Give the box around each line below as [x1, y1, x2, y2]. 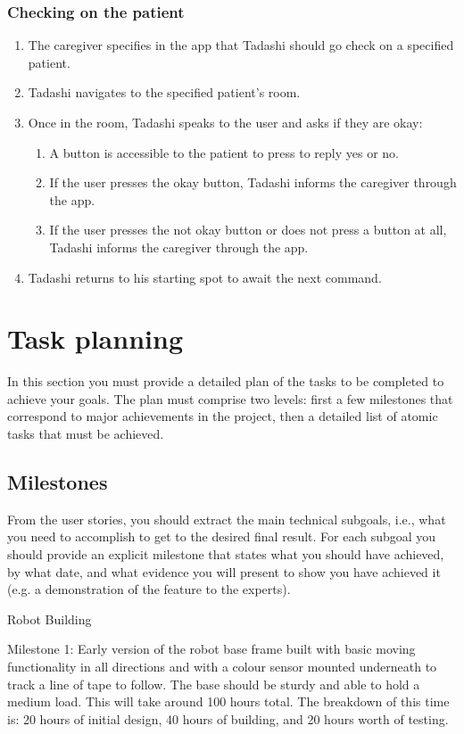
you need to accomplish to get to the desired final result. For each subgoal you [7, 527, 436, 546]
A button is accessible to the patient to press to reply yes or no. [49, 143, 399, 161]
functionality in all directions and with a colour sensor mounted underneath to [7, 657, 437, 676]
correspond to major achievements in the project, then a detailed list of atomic [7, 407, 438, 425]
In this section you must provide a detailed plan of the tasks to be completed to [7, 372, 444, 391]
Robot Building [7, 609, 92, 628]
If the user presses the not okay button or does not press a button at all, [49, 220, 447, 239]
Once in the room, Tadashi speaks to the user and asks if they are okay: [28, 113, 423, 131]
